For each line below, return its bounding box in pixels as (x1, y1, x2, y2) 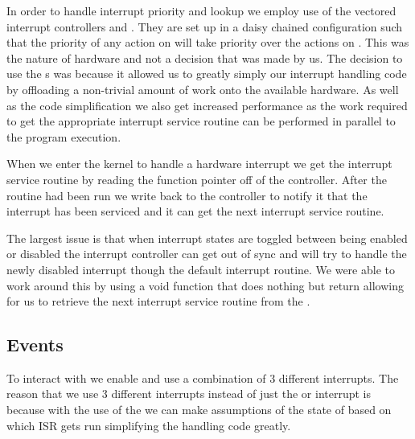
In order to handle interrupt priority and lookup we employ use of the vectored (6, 2, 397, 18)
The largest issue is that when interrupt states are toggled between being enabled (6, 229, 408, 246)
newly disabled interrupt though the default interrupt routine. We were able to (6, 261, 395, 277)
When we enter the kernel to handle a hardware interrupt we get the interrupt (6, 155, 392, 172)
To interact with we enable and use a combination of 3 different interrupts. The (6, 369, 399, 386)
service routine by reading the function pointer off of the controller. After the (6, 170, 387, 187)
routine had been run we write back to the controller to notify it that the (6, 187, 368, 203)
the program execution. (6, 128, 121, 145)
